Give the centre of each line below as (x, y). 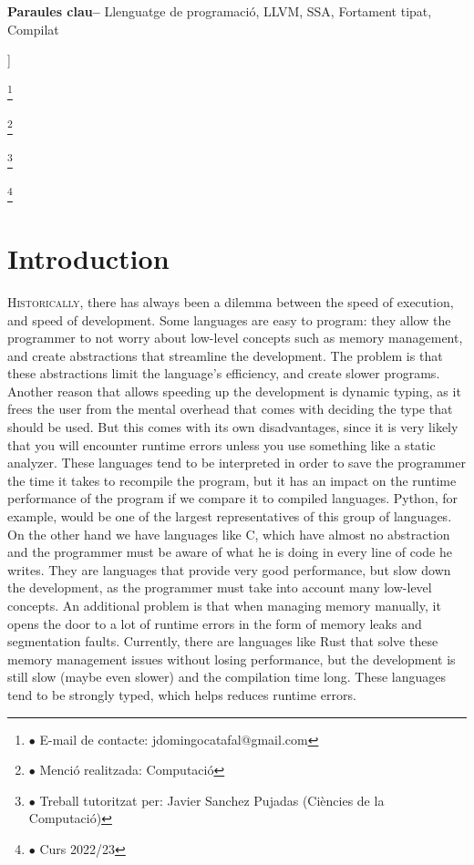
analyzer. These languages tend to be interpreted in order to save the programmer (237, 463)
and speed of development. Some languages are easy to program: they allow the (229, 319)
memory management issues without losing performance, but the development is (232, 659)
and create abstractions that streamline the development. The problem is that (225, 355)
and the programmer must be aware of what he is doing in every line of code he (230, 552)
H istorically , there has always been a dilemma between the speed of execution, (231, 301)
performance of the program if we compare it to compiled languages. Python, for (233, 498)
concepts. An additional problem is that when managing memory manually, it (224, 605)
